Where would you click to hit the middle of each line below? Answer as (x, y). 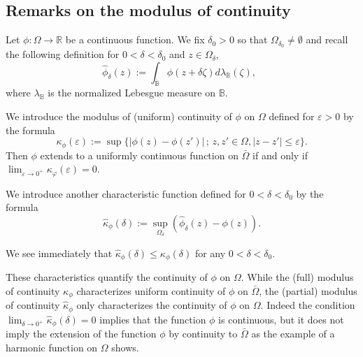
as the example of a (293, 333)
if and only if (280, 155)
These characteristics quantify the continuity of (107, 277)
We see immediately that (59, 253)
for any (210, 253)
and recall (327, 39)
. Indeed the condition (308, 305)
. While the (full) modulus (297, 277)
